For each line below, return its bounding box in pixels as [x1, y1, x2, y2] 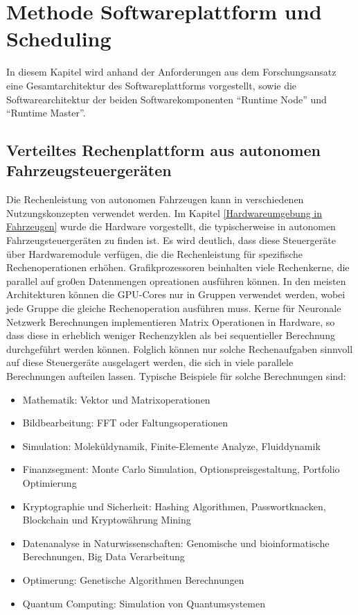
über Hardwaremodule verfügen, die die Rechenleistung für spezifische [6, 246, 303, 261]
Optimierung [22, 475, 77, 490]
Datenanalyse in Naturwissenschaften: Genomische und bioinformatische [22, 535, 330, 550]
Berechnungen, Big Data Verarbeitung [22, 549, 185, 564]
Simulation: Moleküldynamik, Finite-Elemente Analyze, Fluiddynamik [22, 438, 321, 453]
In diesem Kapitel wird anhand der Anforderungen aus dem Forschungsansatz [6, 64, 337, 79]
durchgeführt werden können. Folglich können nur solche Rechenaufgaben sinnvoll [6, 341, 353, 356]
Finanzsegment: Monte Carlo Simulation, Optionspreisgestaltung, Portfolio [22, 462, 340, 476]
